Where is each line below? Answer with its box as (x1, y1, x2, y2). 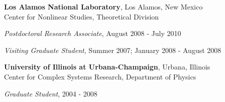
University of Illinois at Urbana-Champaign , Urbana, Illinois (4, 61, 210, 72)
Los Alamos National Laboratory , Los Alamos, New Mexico (4, 1, 203, 11)
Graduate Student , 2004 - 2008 (4, 88, 97, 98)
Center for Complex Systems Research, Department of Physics (4, 71, 196, 81)
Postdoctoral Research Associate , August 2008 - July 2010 (4, 28, 181, 38)
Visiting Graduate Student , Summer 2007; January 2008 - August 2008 (4, 44, 221, 55)
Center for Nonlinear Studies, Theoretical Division (4, 11, 159, 21)
